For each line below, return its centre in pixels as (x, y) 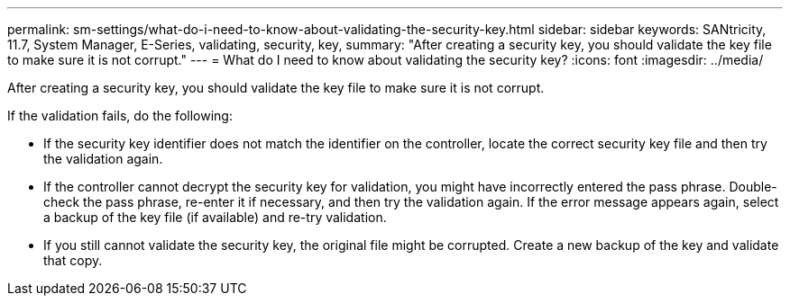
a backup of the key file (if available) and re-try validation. (215, 217)
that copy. (73, 260)
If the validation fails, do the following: (120, 116)
